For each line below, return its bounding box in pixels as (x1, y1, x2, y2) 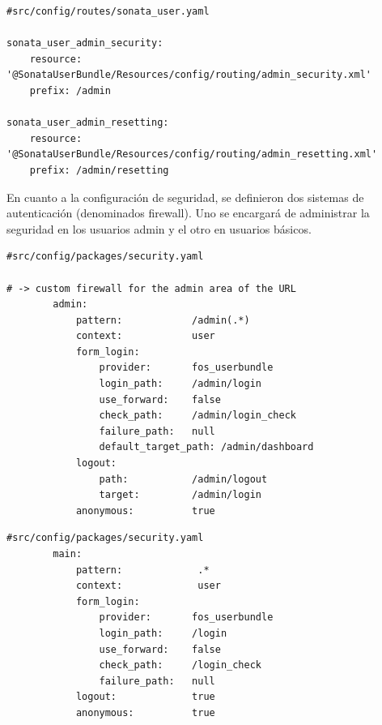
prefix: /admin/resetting (29, 164, 169, 176)
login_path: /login (99, 627, 227, 639)
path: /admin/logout (99, 473, 268, 485)
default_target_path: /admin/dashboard (99, 441, 314, 453)
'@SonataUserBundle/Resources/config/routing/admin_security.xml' (6, 69, 372, 81)
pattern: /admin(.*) (75, 314, 250, 326)
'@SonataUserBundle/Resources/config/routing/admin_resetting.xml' (6, 148, 378, 161)
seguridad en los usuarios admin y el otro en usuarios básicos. (6, 220, 312, 237)
